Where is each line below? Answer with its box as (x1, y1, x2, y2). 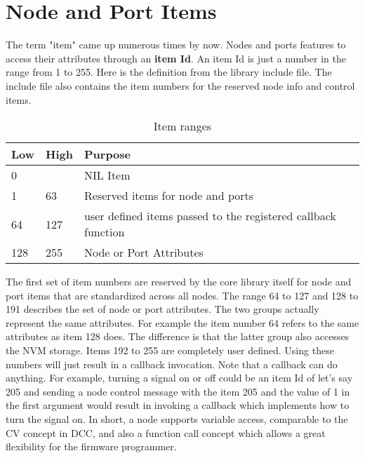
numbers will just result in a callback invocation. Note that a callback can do (6, 356, 338, 371)
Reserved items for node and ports (84, 187, 254, 204)
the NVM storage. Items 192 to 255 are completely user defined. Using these (6, 343, 334, 358)
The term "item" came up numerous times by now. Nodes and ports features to (6, 37, 346, 52)
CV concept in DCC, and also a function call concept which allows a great (6, 425, 326, 440)
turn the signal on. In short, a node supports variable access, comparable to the (6, 412, 348, 426)
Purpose (84, 146, 131, 163)
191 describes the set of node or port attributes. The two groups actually (6, 302, 319, 316)
